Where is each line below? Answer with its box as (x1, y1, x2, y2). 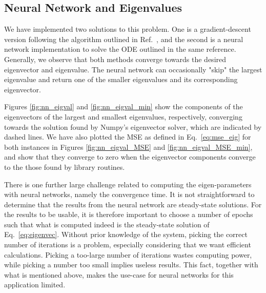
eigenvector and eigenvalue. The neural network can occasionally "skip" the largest (4, 64, 262, 74)
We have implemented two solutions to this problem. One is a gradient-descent (4, 24, 251, 34)
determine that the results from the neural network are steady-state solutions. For (4, 199, 262, 209)
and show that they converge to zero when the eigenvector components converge (4, 151, 256, 162)
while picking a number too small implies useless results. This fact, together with (4, 259, 258, 270)
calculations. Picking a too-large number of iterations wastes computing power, (4, 249, 252, 260)
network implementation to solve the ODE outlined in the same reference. (4, 44, 236, 54)
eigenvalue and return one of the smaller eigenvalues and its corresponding (4, 74, 238, 85)
